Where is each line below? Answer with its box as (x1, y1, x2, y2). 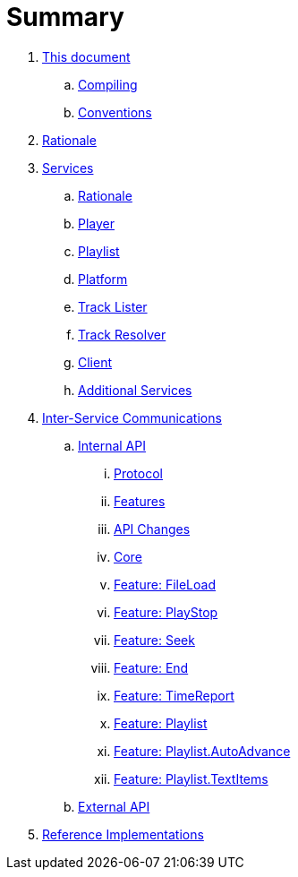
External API (78, 798, 150, 814)
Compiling (78, 76, 138, 92)
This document (42, 48, 131, 64)
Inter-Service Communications (42, 409, 222, 426)
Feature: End (114, 659, 189, 675)
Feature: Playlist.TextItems (114, 770, 268, 787)
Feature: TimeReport (114, 687, 234, 703)
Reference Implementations (42, 826, 204, 842)
